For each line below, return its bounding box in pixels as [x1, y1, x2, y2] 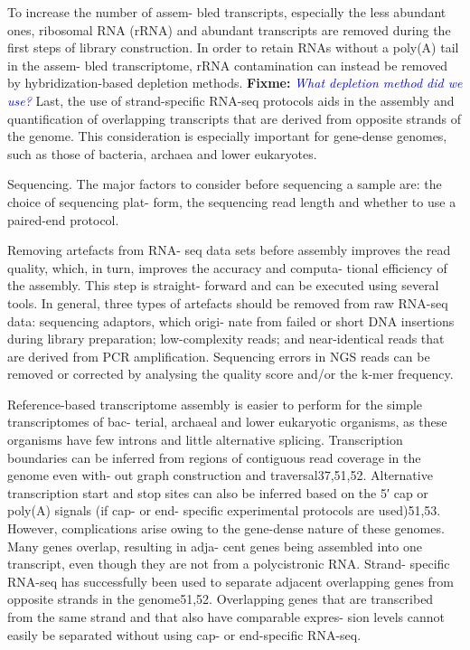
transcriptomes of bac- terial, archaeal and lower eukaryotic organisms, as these [7, 412, 447, 431]
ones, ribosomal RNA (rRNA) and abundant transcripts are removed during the [7, 20, 451, 39]
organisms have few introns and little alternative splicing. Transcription [7, 430, 403, 449]
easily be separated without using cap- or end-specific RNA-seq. [7, 625, 362, 644]
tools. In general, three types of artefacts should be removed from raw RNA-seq [7, 293, 448, 312]
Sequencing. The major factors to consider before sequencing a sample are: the [7, 174, 442, 193]
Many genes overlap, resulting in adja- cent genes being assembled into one [7, 536, 422, 555]
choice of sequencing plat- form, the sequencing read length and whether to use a [7, 192, 456, 211]
